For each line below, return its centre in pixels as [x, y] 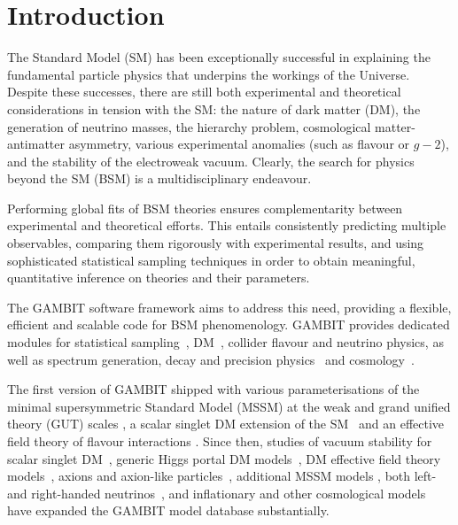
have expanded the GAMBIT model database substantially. [168, 510]
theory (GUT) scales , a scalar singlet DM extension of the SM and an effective [226, 424]
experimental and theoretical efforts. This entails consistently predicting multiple [227, 225]
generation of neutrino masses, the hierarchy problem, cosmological [189, 126]
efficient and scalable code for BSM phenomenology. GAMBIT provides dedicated [229, 324]
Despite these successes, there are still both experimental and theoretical [204, 92]
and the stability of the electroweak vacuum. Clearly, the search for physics [211, 161]
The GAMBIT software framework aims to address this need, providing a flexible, [229, 307]
